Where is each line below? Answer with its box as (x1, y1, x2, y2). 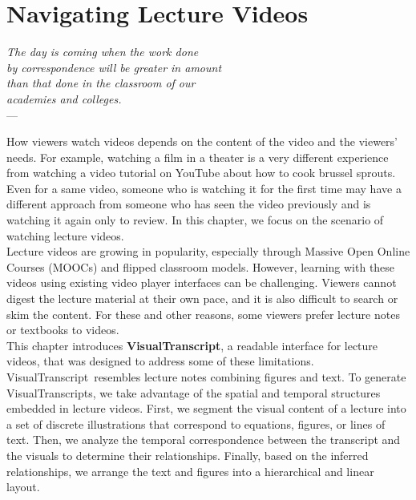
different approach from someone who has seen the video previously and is (6, 196, 371, 212)
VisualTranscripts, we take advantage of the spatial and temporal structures (6, 384, 381, 401)
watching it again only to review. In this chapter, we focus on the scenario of (6, 212, 384, 228)
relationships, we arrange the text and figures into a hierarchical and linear (6, 462, 374, 479)
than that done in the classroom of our (6, 75, 196, 91)
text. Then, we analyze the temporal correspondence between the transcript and (6, 431, 401, 448)
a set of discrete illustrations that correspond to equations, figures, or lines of (6, 415, 386, 432)
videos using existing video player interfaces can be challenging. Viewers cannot (6, 274, 397, 291)
